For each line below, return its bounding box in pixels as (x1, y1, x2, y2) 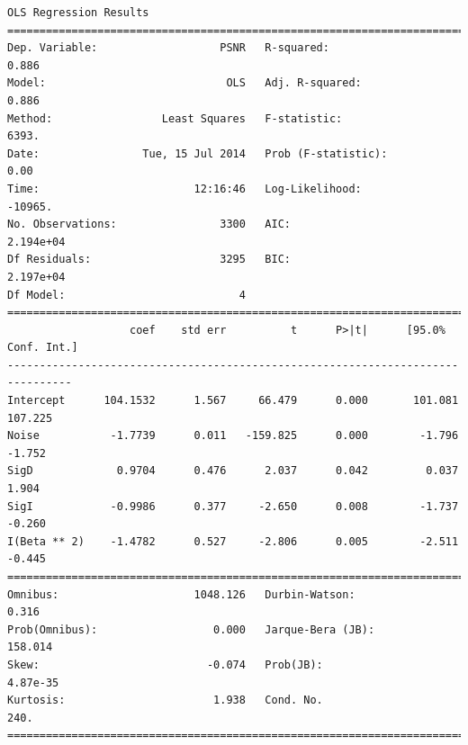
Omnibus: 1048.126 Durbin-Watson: (7, 588, 355, 601)
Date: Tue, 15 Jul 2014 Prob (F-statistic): (7, 147, 388, 160)
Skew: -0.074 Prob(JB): (7, 658, 323, 671)
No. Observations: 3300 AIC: (7, 218, 291, 231)
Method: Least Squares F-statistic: (7, 112, 343, 125)
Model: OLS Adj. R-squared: (7, 76, 362, 90)
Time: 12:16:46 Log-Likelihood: (7, 182, 362, 195)
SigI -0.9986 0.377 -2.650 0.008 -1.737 (7, 499, 459, 513)
